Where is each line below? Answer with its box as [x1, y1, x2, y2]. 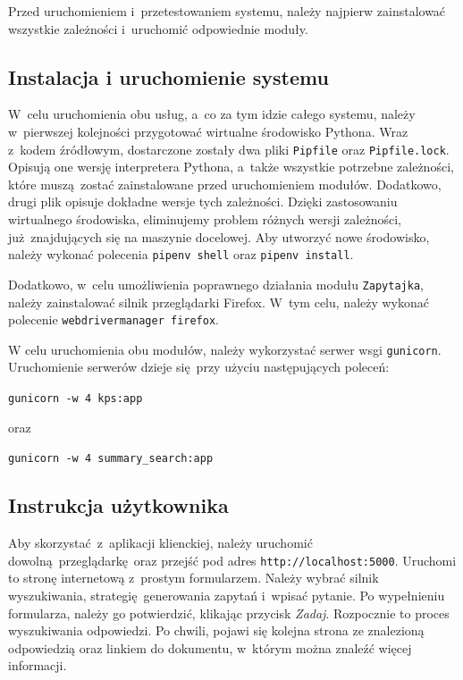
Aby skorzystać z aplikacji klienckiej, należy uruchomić [8, 533, 313, 552]
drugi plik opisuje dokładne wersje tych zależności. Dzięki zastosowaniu [8, 192, 398, 211]
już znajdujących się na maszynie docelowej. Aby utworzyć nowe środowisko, [8, 227, 430, 246]
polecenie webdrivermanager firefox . [8, 310, 219, 329]
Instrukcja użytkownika [8, 491, 229, 519]
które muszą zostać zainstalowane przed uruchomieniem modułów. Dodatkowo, [8, 174, 442, 193]
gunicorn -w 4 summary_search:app [8, 452, 214, 466]
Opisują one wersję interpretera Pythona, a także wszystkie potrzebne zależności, [8, 157, 454, 176]
